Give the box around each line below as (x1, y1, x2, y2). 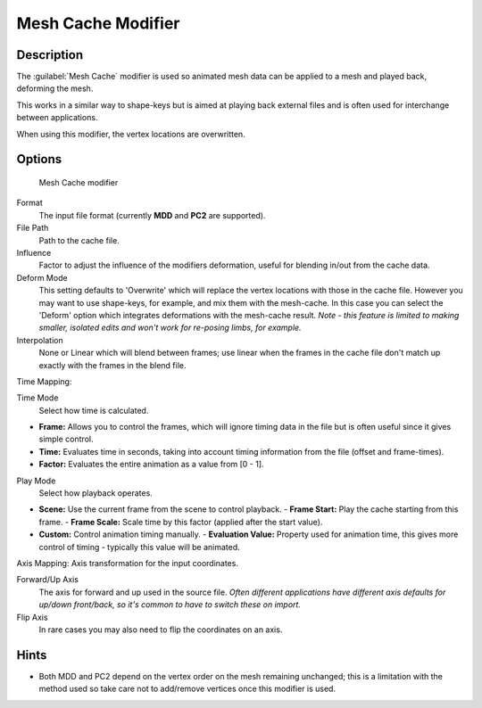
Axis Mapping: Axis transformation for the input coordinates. (16, 557, 238, 568)
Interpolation (16, 334, 63, 345)
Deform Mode (16, 272, 68, 283)
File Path (16, 223, 49, 234)
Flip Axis (16, 612, 48, 622)
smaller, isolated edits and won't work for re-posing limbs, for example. (38, 322, 303, 333)
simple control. (38, 433, 94, 445)
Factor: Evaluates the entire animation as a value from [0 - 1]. (38, 459, 264, 470)
